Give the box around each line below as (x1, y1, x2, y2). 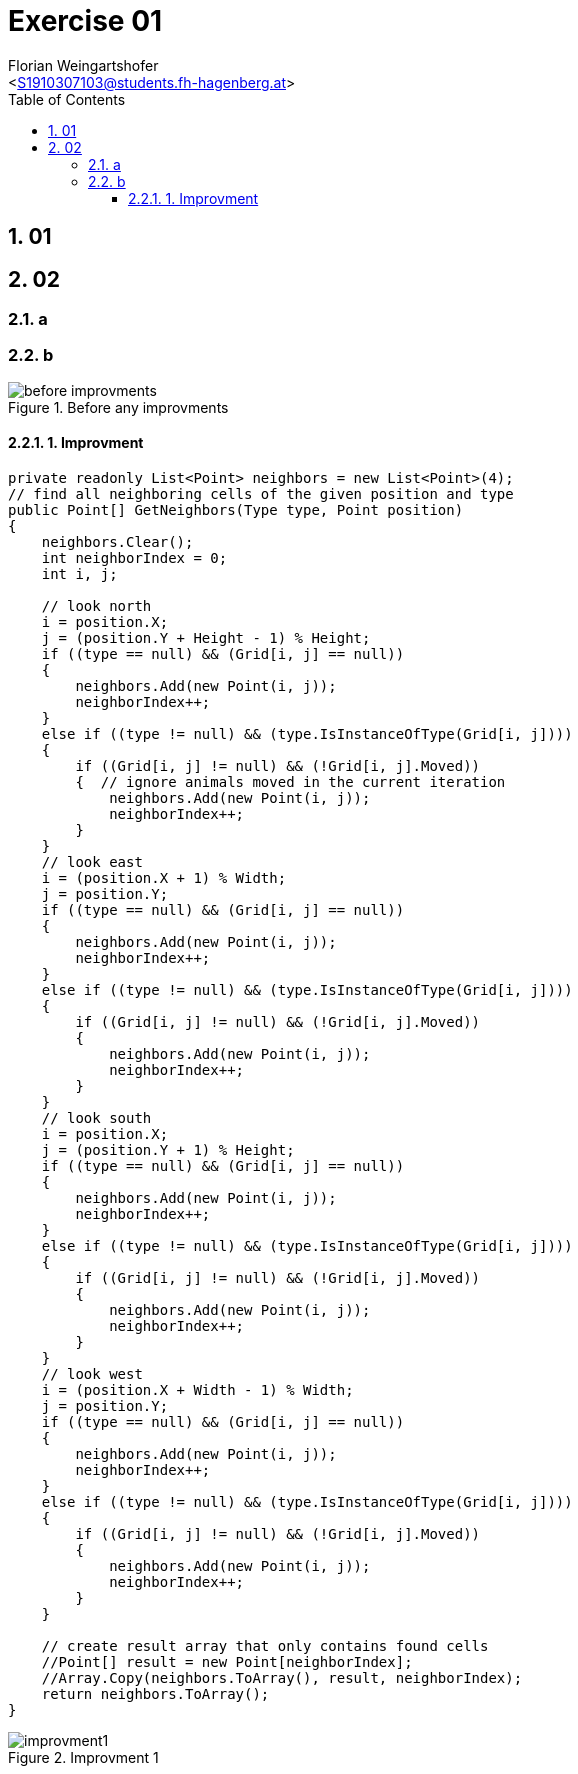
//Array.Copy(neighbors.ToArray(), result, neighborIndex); (41, 1669, 523, 1686)
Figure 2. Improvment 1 (8, 1748, 159, 1766)
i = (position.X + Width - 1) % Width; (41, 1381, 354, 1398)
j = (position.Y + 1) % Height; (41, 1141, 295, 1158)
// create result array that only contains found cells (41, 1637, 489, 1654)
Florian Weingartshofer (8, 56, 159, 74)
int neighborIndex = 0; (41, 549, 228, 566)
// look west (41, 1365, 143, 1382)
